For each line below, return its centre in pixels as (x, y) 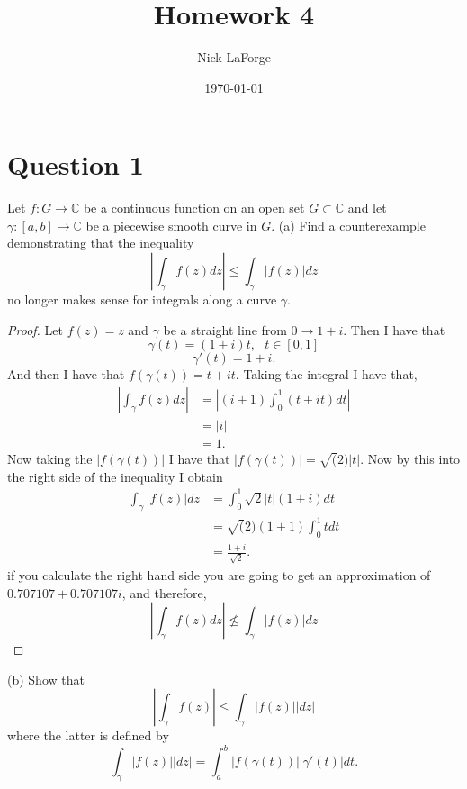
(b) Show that (46, 679)
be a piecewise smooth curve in (171, 225)
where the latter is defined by (88, 735)
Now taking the (50, 458)
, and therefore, (164, 592)
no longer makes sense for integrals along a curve (142, 299)
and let (367, 208)
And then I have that (66, 374)
